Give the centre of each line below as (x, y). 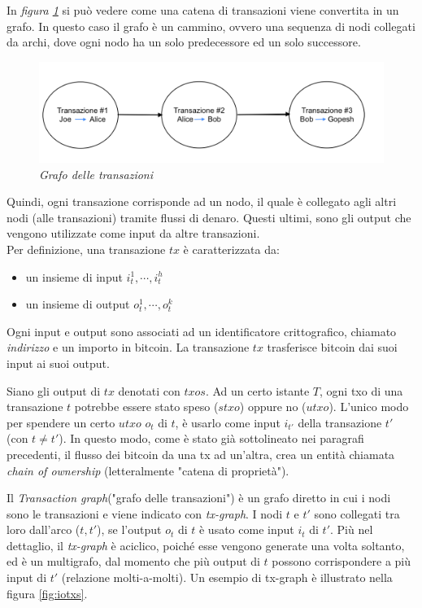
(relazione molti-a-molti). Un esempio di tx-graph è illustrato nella (227, 577)
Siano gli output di (54, 390)
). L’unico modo (369, 407)
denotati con (149, 390)
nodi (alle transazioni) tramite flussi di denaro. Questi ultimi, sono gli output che (209, 217)
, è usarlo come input (228, 422)
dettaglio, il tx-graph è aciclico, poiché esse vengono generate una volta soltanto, (206, 545)
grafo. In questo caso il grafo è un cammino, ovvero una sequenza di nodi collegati (211, 26)
